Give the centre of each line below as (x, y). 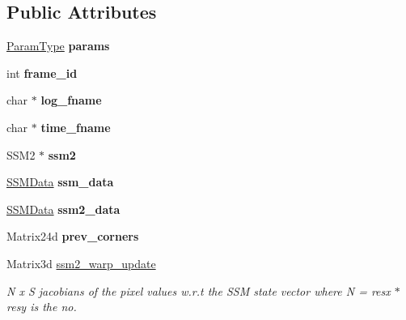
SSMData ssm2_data (63, 209)
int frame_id (42, 73)
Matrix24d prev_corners (73, 236)
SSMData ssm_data (60, 182)
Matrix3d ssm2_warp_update (81, 263)
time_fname (76, 127)
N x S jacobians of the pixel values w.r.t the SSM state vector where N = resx (199, 290)
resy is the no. (42, 307)
